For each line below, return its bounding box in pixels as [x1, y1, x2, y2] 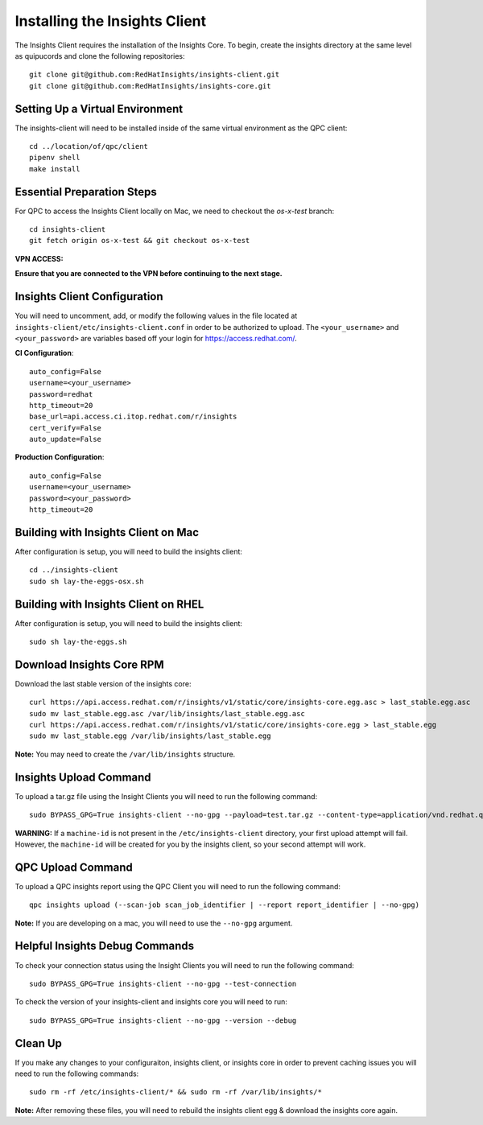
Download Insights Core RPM [14, 657, 164, 671]
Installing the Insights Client [14, 12, 207, 30]
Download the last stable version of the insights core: [14, 678, 192, 688]
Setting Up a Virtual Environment [14, 101, 184, 116]
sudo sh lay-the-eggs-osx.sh [29, 576, 144, 586]
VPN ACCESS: [14, 253, 64, 263]
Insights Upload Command [14, 770, 152, 784]
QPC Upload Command [14, 860, 133, 874]
